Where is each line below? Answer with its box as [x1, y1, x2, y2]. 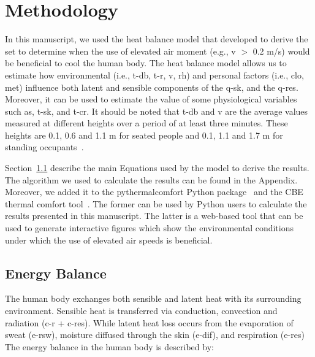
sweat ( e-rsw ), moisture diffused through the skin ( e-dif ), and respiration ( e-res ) [5, 328, 305, 341]
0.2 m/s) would [252, 44, 310, 57]
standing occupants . [5, 140, 84, 153]
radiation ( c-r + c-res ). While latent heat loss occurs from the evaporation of [5, 316, 294, 329]
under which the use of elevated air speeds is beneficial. [5, 233, 213, 246]
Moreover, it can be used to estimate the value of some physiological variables [5, 93, 297, 106]
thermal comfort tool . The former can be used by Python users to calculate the [5, 197, 307, 210]
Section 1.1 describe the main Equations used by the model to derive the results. [5, 161, 309, 174]
